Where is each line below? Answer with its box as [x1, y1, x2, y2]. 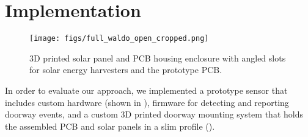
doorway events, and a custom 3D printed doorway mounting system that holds [5, 108, 303, 121]
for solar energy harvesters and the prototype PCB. [29, 63, 222, 76]
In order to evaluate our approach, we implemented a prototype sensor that [5, 83, 288, 96]
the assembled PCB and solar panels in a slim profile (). [5, 119, 215, 132]
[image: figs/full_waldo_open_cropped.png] [29, 34, 209, 43]
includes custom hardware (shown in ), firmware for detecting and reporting [5, 96, 289, 108]
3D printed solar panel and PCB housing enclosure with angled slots [29, 51, 286, 64]
